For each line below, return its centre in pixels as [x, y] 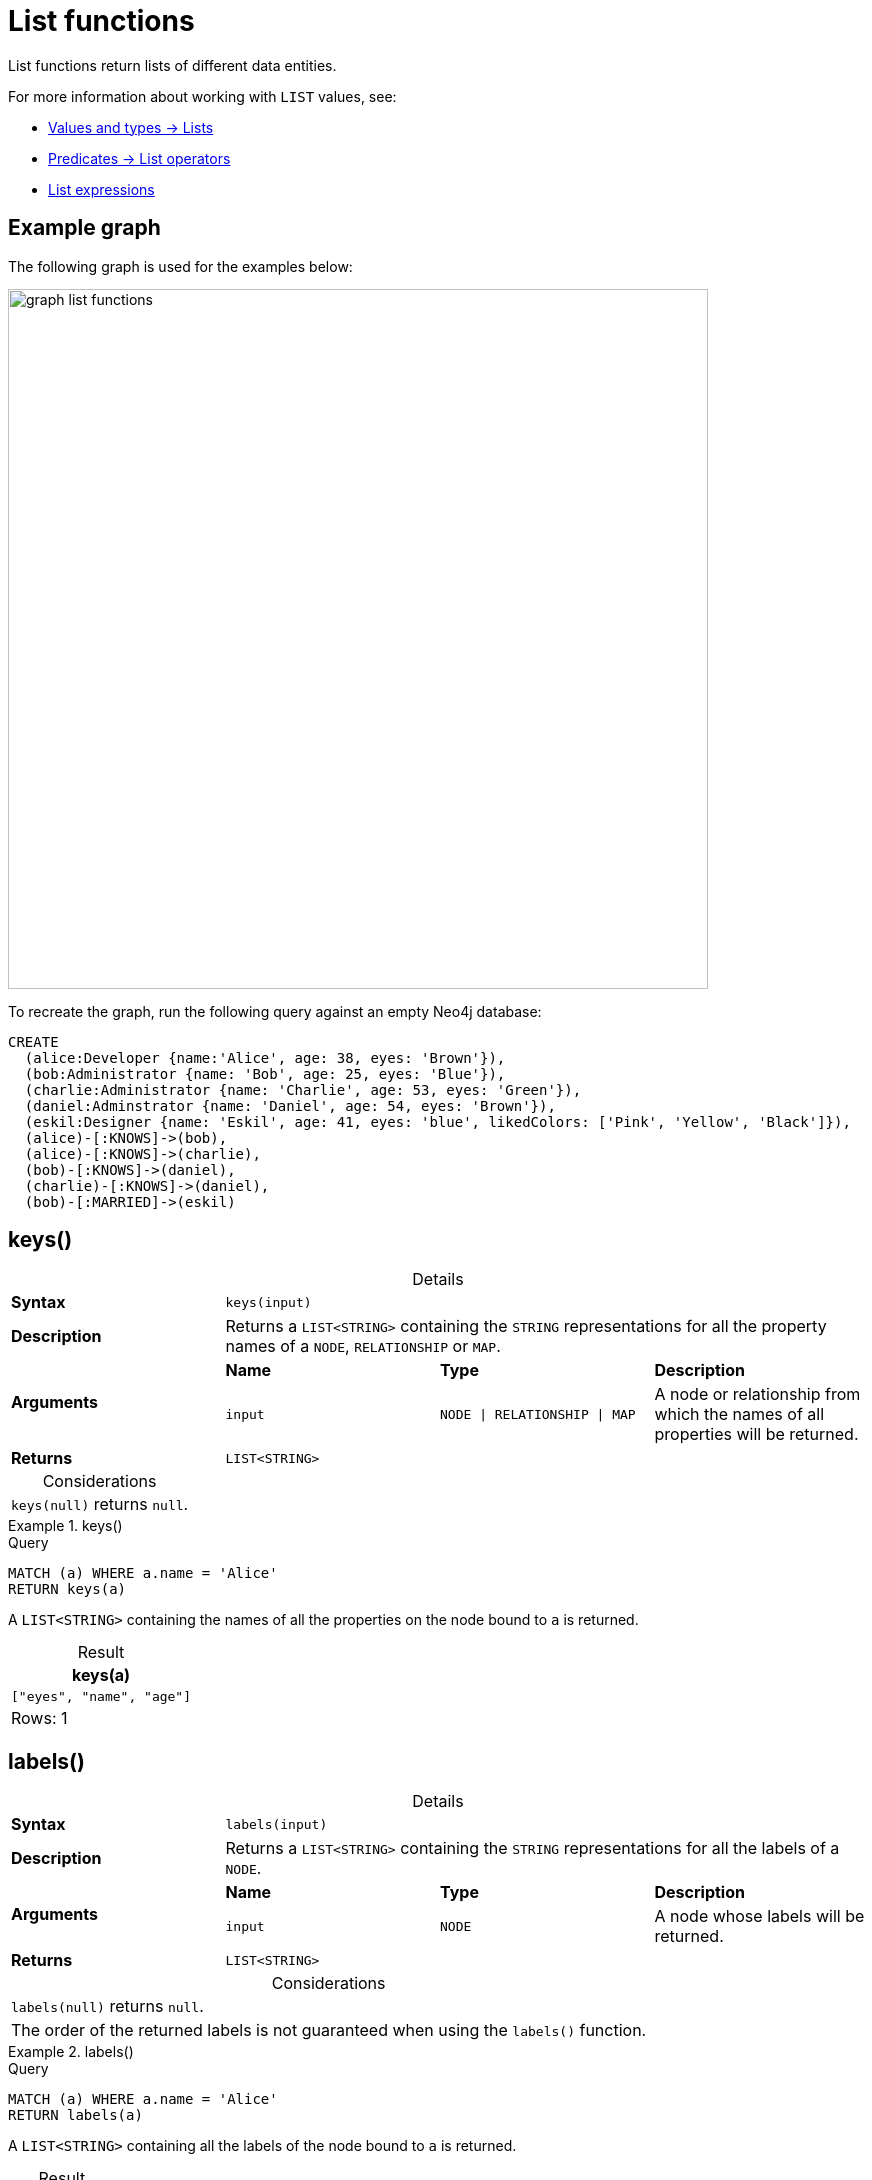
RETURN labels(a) [75, 2115]
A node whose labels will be [759, 1916]
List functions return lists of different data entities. [172, 65]
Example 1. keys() [65, 1526]
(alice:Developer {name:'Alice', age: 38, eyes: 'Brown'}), [265, 1057]
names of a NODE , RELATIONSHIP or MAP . [363, 1346]
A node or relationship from [757, 1394]
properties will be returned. [756, 1434]
